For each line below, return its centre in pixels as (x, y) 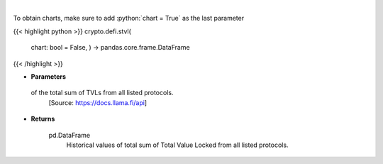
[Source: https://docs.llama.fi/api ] (98, 102)
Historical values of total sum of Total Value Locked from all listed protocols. (177, 145)
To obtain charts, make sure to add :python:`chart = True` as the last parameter (129, 18)
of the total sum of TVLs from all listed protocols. (102, 93)
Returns (43, 119)
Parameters (49, 76)
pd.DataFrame (70, 135)
